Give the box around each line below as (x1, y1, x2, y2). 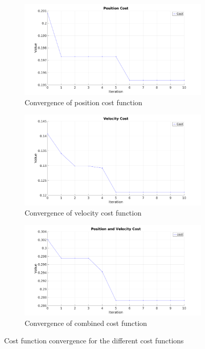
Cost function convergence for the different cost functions (4, 335, 184, 345)
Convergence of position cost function (25, 96, 142, 107)
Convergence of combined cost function (25, 318, 147, 328)
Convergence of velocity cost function (25, 207, 141, 218)
